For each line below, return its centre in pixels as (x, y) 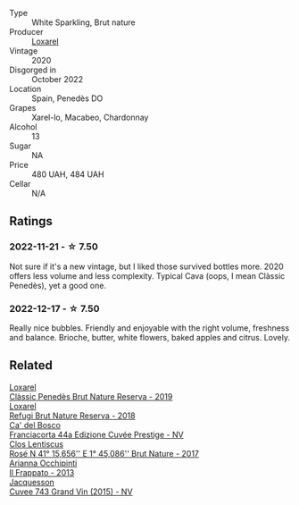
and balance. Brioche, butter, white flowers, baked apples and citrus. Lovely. (149, 337)
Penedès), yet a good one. (58, 285)
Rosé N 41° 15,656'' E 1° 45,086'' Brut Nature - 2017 (104, 453)
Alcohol (23, 127)
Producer (26, 32)
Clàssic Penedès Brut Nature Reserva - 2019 (91, 396)
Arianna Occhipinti (43, 463)
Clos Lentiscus (37, 444)
